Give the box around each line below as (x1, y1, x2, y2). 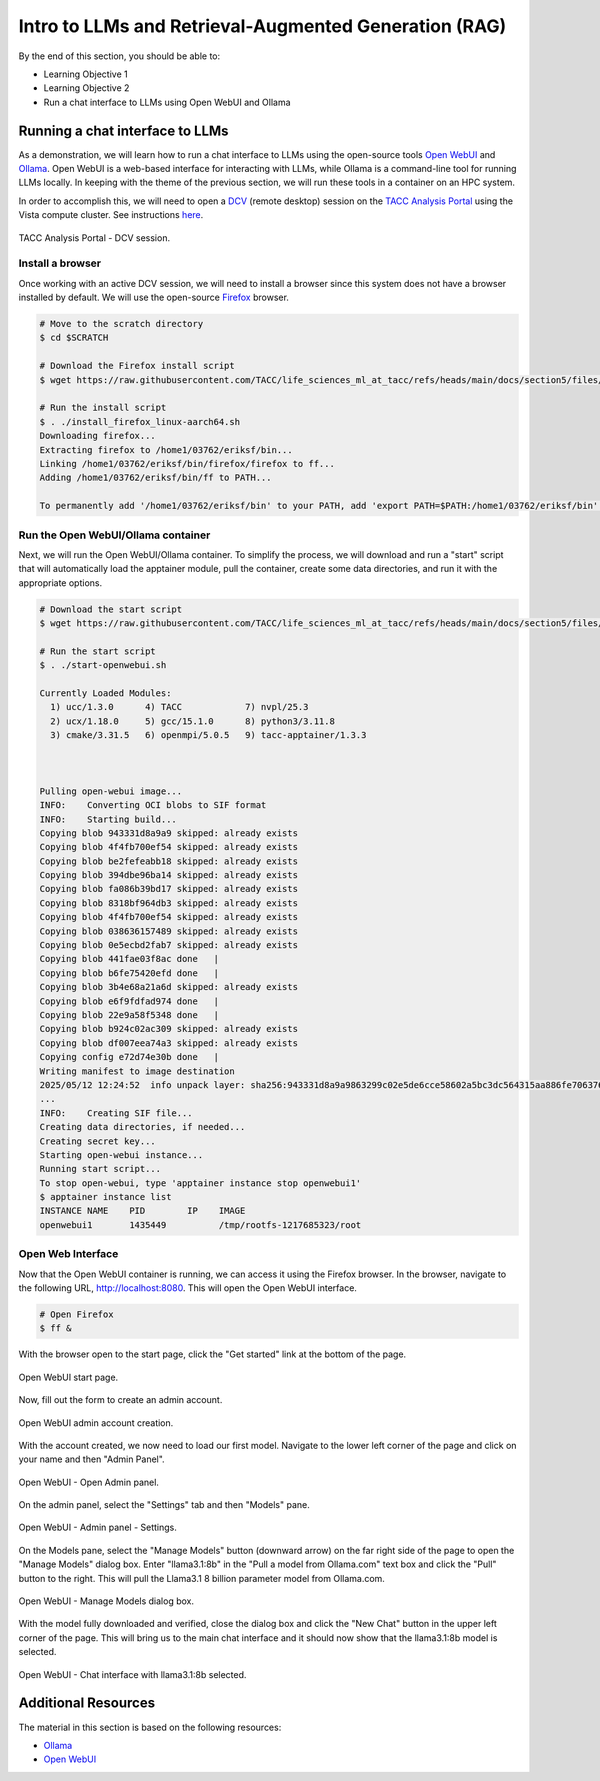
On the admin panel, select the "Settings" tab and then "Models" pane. (18, 1499, 310, 1511)
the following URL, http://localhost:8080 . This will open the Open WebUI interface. (18, 1281, 357, 1294)
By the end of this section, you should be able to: (18, 50, 221, 62)
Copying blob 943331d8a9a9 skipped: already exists (39, 827, 299, 839)
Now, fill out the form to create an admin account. (18, 1394, 223, 1406)
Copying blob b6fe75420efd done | (39, 967, 220, 979)
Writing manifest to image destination (39, 1065, 235, 1077)
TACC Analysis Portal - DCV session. (18, 231, 170, 244)
